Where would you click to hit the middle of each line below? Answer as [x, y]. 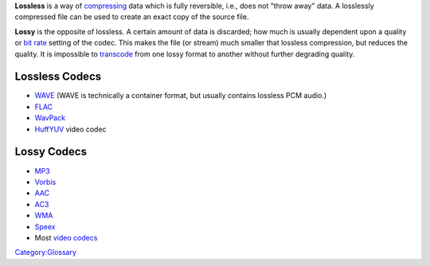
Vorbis [45, 182]
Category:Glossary [46, 252]
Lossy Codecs [51, 152]
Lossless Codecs [58, 77]
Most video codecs [66, 237]
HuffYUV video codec [70, 129]
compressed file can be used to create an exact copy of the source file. [132, 17]
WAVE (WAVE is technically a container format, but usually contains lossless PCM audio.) [181, 96]
